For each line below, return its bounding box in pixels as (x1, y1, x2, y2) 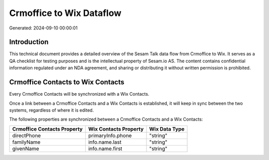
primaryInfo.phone (88, 132, 132, 139)
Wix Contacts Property (88, 125, 144, 132)
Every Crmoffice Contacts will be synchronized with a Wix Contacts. (9, 91, 149, 97)
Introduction (9, 38, 49, 46)
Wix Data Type (149, 125, 185, 132)
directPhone (12, 132, 41, 139)
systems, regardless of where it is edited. (9, 107, 94, 113)
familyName (12, 139, 41, 146)
